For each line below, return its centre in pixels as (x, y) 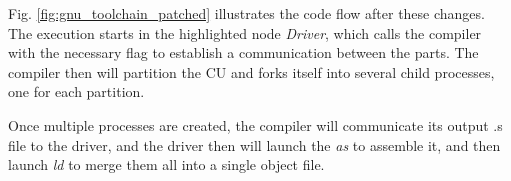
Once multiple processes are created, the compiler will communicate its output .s (255, 124)
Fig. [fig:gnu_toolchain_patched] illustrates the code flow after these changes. (246, 13)
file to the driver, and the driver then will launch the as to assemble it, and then (254, 144)
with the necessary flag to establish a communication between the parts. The (243, 52)
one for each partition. (76, 91)
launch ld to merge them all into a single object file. (166, 164)
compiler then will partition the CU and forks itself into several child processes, (251, 71)
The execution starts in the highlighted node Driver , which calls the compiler (245, 32)
